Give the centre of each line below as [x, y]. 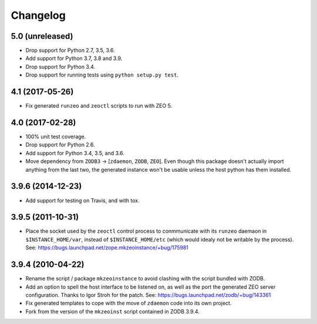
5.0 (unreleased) [42, 36]
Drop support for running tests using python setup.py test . [102, 75]
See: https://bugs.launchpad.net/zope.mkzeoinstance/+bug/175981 [107, 248]
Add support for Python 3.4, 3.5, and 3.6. [75, 153]
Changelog [38, 15]
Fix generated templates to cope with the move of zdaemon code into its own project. [129, 303]
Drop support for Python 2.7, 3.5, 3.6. [70, 51]
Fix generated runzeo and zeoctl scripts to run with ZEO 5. [99, 106]
